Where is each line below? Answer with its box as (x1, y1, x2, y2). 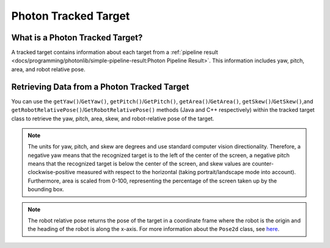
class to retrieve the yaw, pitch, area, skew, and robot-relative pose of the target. (11, 115, 215, 122)
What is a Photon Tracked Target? (11, 32, 143, 43)
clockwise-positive (28, 169, 76, 176)
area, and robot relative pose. (11, 65, 86, 73)
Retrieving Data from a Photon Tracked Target (11, 81, 189, 92)
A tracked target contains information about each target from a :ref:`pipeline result (11, 49, 218, 56)
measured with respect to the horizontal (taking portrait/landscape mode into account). (76, 169, 296, 176)
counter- (251, 160, 274, 167)
